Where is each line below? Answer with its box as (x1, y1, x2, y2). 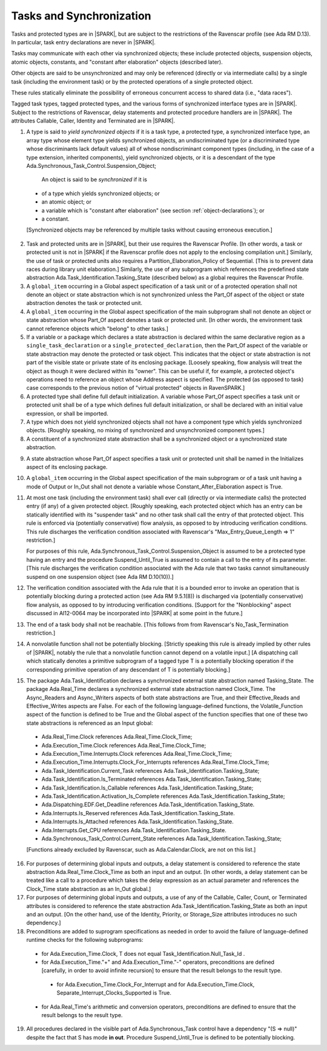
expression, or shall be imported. (26, 410, 108, 417)
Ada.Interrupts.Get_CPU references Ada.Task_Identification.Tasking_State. (41, 826, 226, 833)
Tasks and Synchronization (11, 9, 151, 22)
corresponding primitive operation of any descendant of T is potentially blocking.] (26, 666, 230, 673)
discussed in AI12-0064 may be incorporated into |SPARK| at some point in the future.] (26, 610, 243, 617)
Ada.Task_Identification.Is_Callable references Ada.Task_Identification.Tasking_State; (41, 784, 254, 791)
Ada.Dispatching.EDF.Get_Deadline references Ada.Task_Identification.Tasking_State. (41, 801, 255, 809)
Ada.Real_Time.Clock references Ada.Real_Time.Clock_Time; (41, 733, 193, 741)
